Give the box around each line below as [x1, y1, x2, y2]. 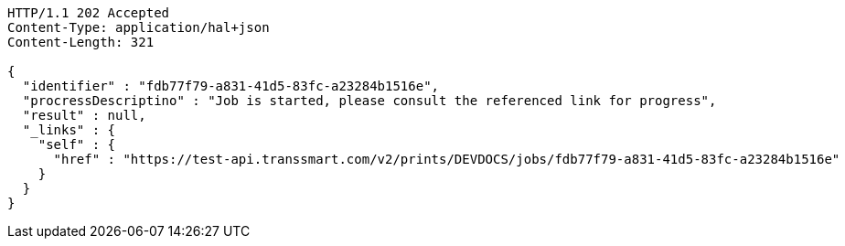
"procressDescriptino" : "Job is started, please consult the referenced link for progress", [22, 93, 717, 108]
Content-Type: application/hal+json [7, 20, 270, 35]
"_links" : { [22, 123, 116, 137]
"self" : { [37, 137, 116, 152]
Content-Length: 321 [7, 35, 155, 49]
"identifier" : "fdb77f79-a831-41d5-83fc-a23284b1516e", [22, 79, 440, 93]
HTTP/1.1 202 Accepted [7, 5, 170, 20]
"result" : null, [22, 108, 146, 123]
